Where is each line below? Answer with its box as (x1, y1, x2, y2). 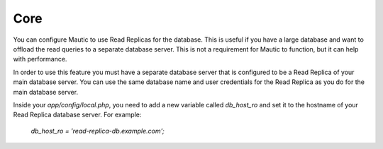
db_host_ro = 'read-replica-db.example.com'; (30, 126, 165, 135)
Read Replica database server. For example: (13, 110, 142, 119)
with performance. (13, 55, 67, 64)
